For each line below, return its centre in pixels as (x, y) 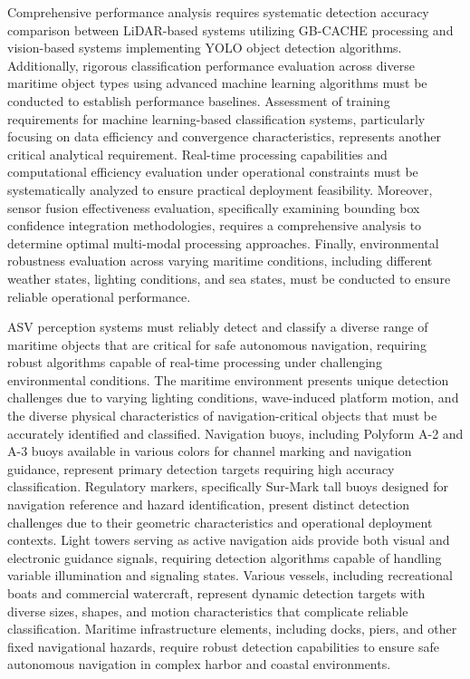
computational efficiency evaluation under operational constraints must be (213, 172)
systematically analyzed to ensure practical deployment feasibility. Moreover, (220, 189)
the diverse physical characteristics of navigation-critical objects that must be (222, 416)
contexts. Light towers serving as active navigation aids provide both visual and (229, 540)
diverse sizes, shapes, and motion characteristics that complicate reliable (208, 611)
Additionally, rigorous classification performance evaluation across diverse (211, 65)
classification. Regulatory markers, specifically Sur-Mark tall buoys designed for (228, 486)
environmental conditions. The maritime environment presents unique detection (228, 379)
